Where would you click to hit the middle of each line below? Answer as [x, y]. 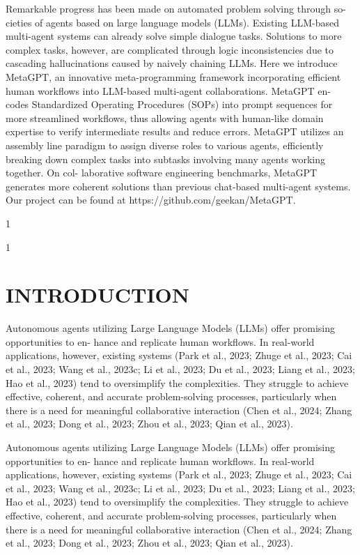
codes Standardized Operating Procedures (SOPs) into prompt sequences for [169, 104]
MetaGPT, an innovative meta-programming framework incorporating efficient [173, 76]
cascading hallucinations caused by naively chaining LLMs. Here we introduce [172, 63]
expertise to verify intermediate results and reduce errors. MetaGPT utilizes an [175, 131]
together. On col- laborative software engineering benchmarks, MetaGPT [162, 173]
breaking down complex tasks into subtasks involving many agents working [166, 159]
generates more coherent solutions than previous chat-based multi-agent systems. [178, 186]
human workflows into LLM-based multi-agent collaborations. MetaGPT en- [168, 90]
